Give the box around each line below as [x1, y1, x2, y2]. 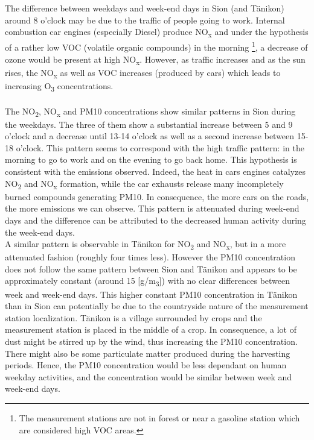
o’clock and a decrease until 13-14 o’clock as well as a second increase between [5, 130, 295, 142]
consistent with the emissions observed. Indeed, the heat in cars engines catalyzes [5, 165, 306, 178]
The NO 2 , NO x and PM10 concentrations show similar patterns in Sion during [5, 104, 296, 119]
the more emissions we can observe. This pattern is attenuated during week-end [5, 202, 300, 215]
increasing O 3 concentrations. [5, 79, 114, 93]
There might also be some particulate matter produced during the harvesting [5, 347, 290, 359]
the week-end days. [5, 225, 75, 238]
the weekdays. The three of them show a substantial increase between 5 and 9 [5, 118, 293, 130]
